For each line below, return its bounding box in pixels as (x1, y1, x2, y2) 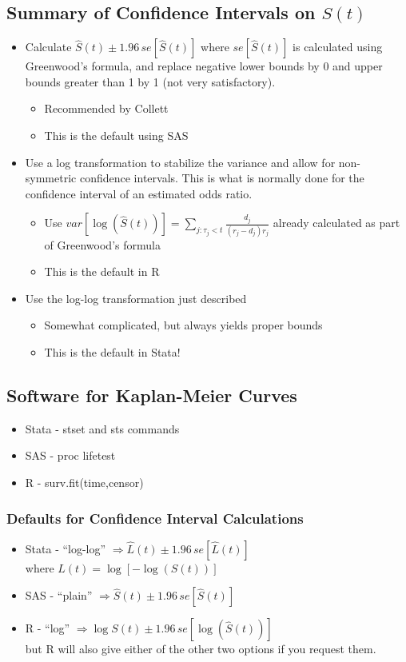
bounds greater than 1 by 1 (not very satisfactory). (25, 73, 276, 90)
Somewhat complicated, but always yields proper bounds (44, 317, 323, 333)
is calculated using (293, 38, 383, 55)
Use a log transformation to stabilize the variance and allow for (25, 154, 336, 170)
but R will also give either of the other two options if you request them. (25, 640, 376, 657)
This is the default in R (44, 263, 160, 280)
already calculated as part (273, 214, 400, 231)
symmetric (25, 169, 77, 186)
